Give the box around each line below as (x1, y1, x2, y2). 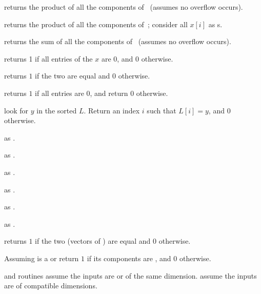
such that (147, 105, 176, 115)
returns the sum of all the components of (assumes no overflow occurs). (4, 36, 231, 47)
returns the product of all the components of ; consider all (4, 18, 188, 29)
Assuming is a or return (4, 252, 79, 263)
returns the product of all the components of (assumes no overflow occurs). (4, 2, 243, 12)
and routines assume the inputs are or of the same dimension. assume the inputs (4, 270, 257, 281)
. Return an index (84, 105, 140, 115)
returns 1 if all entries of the (4, 53, 93, 64)
